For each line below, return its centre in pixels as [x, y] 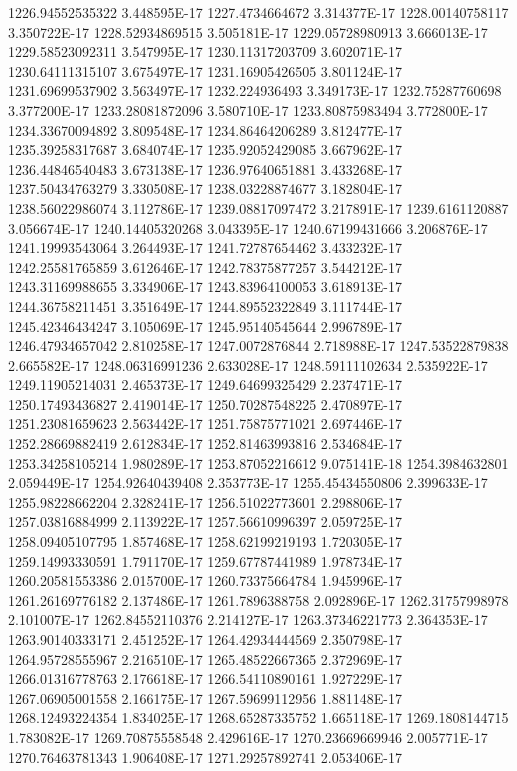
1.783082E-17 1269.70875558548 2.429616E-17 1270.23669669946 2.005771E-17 [248, 736]
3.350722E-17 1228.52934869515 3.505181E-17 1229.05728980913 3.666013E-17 [248, 31]
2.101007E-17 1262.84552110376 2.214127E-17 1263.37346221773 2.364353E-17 [248, 619]
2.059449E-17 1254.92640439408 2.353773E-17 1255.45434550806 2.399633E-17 [248, 482]
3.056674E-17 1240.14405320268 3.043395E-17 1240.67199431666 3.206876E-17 [248, 227]
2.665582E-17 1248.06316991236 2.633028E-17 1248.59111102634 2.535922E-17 [248, 364]
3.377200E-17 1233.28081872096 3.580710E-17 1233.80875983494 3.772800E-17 [248, 109]
